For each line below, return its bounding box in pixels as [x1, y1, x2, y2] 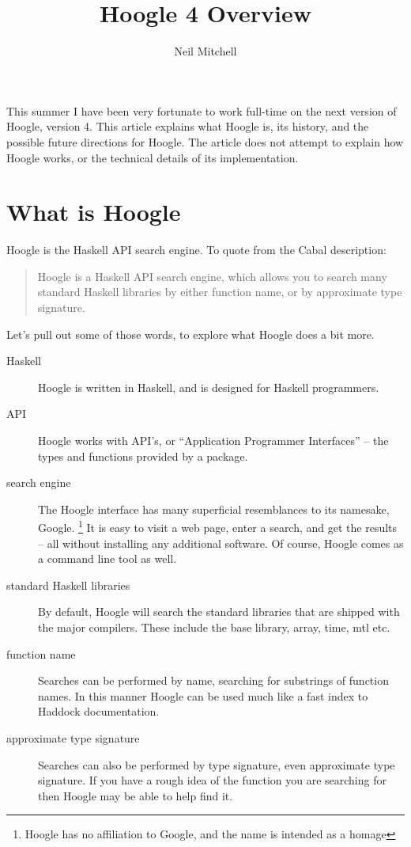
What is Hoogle [6, 196, 181, 228]
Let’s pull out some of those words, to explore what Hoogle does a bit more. [6, 325, 375, 342]
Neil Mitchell [174, 43, 237, 59]
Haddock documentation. [38, 703, 160, 720]
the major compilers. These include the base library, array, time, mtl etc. [38, 618, 390, 635]
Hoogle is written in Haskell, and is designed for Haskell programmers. [38, 378, 379, 395]
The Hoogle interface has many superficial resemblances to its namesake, [38, 500, 390, 517]
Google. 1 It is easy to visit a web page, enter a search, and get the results [38, 517, 398, 535]
